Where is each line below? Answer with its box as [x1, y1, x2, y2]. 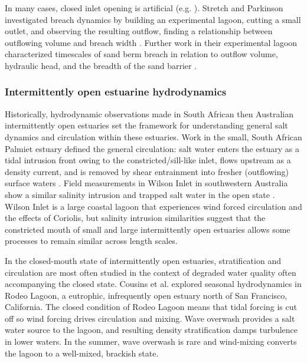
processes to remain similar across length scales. [5, 235, 178, 247]
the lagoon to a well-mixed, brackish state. [5, 346, 159, 359]
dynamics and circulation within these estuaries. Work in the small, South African [5, 130, 302, 143]
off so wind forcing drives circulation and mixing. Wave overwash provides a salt [5, 312, 295, 324]
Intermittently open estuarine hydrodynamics [5, 84, 227, 99]
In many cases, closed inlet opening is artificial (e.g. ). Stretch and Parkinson [5, 2, 283, 14]
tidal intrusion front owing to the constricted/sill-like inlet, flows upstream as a [5, 154, 291, 166]
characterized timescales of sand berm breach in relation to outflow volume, [5, 48, 278, 60]
